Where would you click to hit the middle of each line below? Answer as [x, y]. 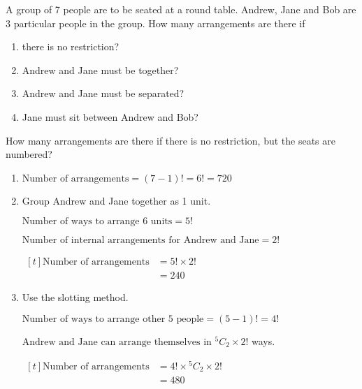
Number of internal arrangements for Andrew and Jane [140, 241]
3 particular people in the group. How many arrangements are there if [155, 23]
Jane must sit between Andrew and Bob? [110, 116]
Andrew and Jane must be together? [100, 69]
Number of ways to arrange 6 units [97, 222]
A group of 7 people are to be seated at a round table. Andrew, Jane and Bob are [181, 9]
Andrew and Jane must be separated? [103, 93]
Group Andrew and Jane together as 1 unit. [116, 200]
